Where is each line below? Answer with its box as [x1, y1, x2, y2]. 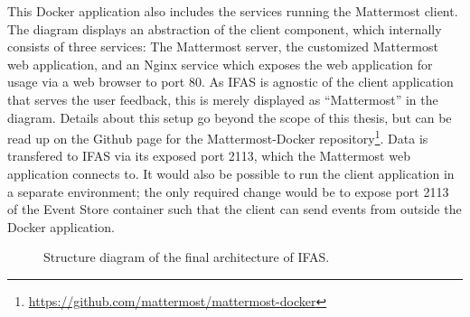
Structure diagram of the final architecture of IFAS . [43, 247, 330, 266]
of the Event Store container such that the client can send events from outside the [7, 200, 462, 219]
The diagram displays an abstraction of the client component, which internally [7, 19, 442, 38]
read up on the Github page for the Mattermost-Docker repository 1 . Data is [7, 126, 428, 147]
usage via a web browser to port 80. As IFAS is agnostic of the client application [7, 72, 454, 91]
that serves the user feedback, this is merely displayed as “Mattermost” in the [7, 89, 438, 108]
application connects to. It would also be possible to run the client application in [7, 164, 455, 182]
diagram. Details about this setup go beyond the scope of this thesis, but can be [7, 107, 452, 126]
